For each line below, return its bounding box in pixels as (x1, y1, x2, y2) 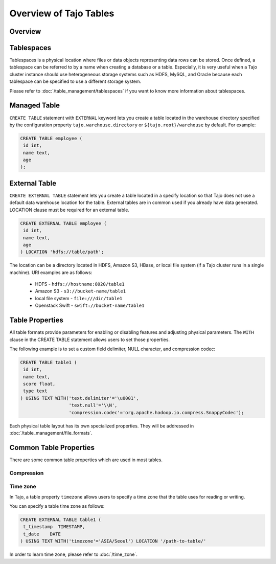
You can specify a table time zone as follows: (9, 503, 105, 509)
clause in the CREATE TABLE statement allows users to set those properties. (9, 336, 170, 343)
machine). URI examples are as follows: (9, 269, 93, 276)
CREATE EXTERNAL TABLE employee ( (20, 220, 107, 226)
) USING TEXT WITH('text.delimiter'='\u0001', (20, 395, 139, 401)
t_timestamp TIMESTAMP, (23, 524, 85, 530)
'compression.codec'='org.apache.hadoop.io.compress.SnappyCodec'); (68, 410, 244, 415)
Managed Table (9, 101, 60, 110)
